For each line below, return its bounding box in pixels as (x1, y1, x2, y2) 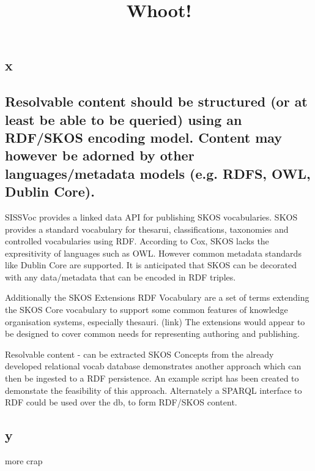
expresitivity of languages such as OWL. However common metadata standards (5, 246, 302, 259)
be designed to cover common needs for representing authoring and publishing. (5, 327, 300, 340)
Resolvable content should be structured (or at (5, 92, 308, 111)
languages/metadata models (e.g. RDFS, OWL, (5, 164, 311, 183)
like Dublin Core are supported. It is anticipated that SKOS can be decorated (5, 258, 297, 271)
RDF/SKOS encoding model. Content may (5, 127, 283, 146)
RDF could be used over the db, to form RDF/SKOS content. (5, 396, 237, 409)
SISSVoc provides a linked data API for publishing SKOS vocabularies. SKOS (5, 210, 298, 223)
